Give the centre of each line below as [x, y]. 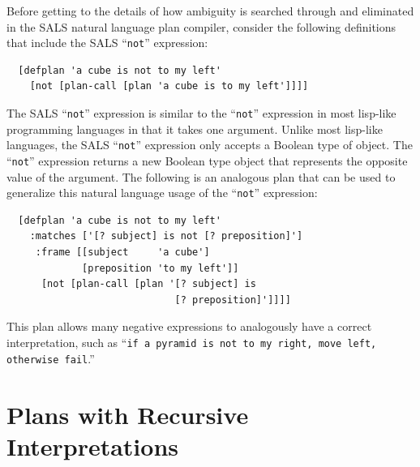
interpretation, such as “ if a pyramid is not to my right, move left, [192, 342]
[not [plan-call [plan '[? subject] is [148, 284]
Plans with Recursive [128, 414]
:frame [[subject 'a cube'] [122, 253]
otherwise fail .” [51, 358]
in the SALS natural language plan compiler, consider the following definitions [201, 26]
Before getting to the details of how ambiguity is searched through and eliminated [210, 11]
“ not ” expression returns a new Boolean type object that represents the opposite [207, 160]
